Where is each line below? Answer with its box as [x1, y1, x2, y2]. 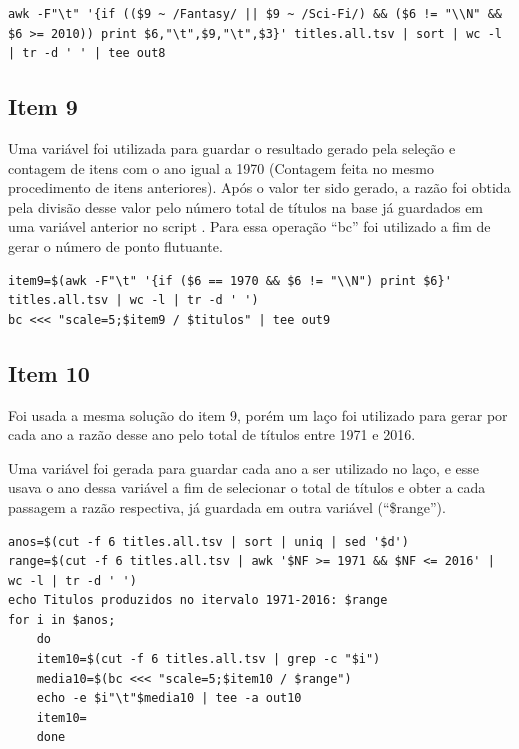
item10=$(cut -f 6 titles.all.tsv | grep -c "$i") [36, 652, 381, 667]
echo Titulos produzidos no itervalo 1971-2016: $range [8, 593, 388, 608]
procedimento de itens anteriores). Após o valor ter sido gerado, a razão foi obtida [8, 177, 511, 198]
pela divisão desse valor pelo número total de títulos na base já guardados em [8, 196, 484, 217]
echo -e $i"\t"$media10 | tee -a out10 [36, 691, 302, 706]
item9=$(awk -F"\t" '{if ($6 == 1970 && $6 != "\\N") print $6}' [8, 273, 452, 288]
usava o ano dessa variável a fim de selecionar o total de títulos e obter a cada [8, 477, 486, 498]
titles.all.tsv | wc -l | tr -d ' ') [8, 293, 259, 308]
